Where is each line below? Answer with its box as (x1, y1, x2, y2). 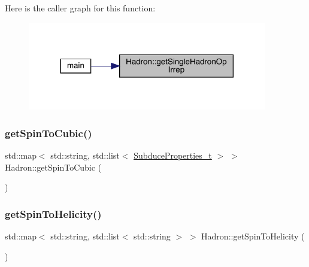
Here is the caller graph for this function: (5, 2, 156, 14)
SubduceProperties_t (134, 149, 212, 162)
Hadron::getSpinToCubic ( (5, 160, 102, 173)
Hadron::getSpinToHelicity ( (201, 230, 305, 242)
